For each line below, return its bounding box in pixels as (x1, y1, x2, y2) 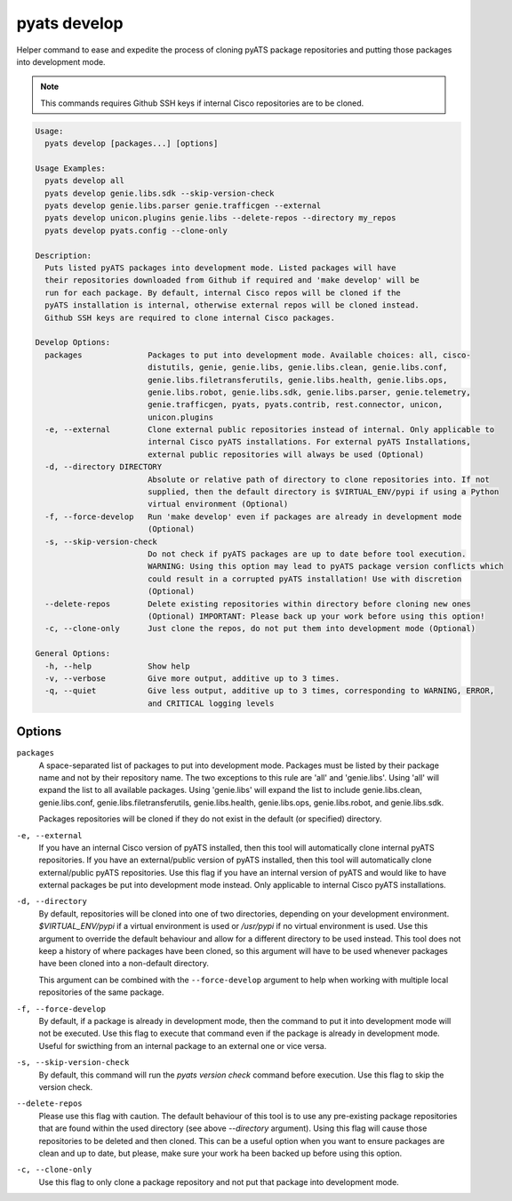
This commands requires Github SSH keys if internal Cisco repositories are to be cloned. (40, 98, 364, 108)
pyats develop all (44, 176, 124, 186)
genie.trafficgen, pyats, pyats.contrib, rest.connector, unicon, (147, 400, 444, 410)
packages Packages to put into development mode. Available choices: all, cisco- (44, 349, 471, 360)
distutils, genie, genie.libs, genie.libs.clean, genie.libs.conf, (147, 363, 448, 372)
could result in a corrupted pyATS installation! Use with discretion (147, 573, 462, 584)
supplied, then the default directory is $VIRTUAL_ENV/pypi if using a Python (147, 487, 500, 497)
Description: (35, 250, 92, 260)
